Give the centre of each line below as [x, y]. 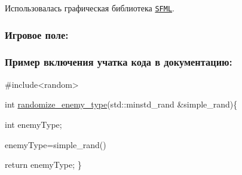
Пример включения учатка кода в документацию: [119, 62]
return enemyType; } [43, 165]
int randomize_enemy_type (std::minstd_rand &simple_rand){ [121, 104]
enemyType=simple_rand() [56, 144]
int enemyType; [33, 124]
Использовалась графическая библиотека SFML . [90, 8]
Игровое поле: [37, 34]
